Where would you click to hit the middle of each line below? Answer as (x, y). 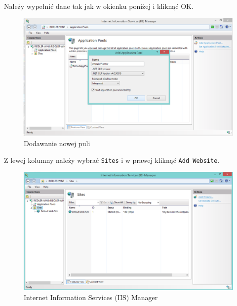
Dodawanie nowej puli (57, 143)
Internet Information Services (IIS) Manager (91, 297)
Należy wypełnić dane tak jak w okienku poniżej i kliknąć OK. (99, 6)
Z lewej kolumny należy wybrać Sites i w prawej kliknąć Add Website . (112, 160)
